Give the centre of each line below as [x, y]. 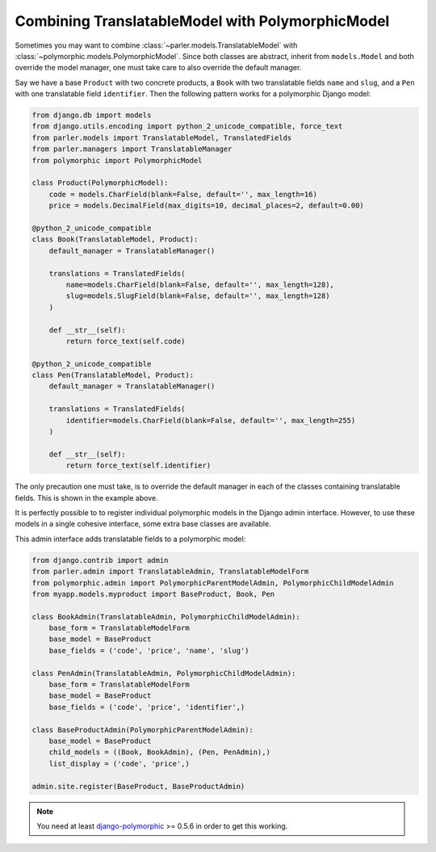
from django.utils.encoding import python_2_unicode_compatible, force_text [187, 126]
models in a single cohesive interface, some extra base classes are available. [143, 524]
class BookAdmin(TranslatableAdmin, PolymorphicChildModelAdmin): [166, 617]
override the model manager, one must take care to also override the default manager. [158, 68]
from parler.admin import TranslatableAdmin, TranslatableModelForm [170, 572]
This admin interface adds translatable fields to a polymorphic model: [130, 539]
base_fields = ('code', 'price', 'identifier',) [147, 707]
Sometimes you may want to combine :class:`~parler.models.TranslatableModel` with [156, 45]
